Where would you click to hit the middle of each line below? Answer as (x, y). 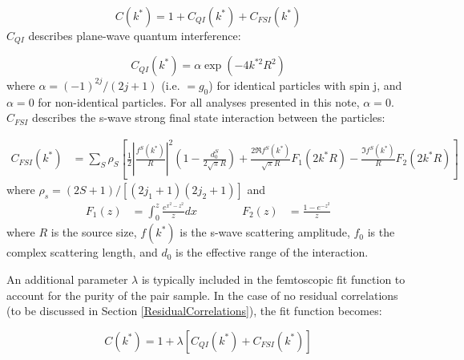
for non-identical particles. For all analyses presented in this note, (199, 101)
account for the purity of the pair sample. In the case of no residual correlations (202, 295)
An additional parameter (67, 279)
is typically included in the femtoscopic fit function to (273, 279)
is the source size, (94, 232)
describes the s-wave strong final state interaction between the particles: (209, 117)
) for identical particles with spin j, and (305, 85)
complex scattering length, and (82, 252)
